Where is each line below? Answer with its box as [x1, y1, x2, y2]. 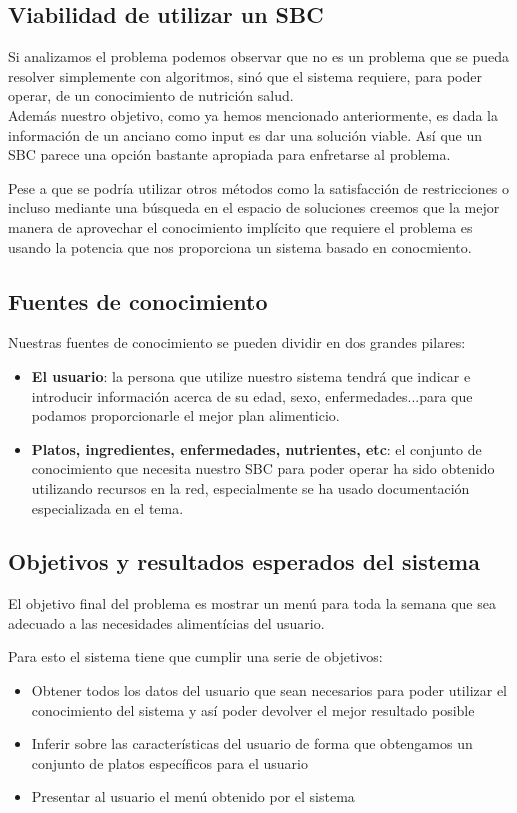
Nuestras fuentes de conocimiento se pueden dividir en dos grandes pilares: [8, 332, 466, 353]
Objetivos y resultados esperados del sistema [8, 546, 480, 577]
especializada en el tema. [31, 497, 184, 518]
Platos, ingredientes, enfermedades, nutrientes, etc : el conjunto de [31, 438, 482, 459]
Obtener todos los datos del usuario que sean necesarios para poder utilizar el [31, 680, 508, 701]
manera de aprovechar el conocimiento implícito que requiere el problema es [8, 216, 473, 237]
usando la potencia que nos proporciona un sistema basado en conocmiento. [8, 236, 472, 257]
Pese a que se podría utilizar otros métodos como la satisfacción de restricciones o [8, 177, 510, 198]
